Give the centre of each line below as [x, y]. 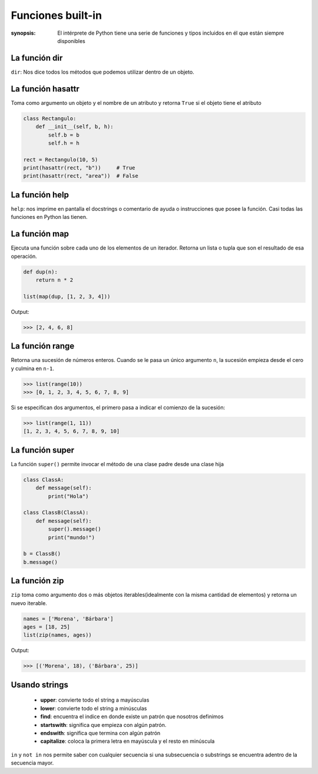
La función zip [37, 581]
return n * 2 [54, 280]
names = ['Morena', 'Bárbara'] [69, 619]
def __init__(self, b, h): [75, 127]
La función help [40, 195]
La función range [43, 346]
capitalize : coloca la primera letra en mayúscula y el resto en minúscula [127, 741]
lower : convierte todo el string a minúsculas [94, 708]
